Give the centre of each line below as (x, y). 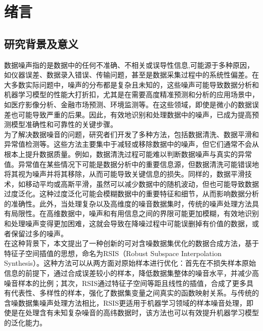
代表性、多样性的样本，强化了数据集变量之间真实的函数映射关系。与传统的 (135, 293)
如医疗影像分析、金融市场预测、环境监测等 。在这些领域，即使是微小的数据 (128, 104)
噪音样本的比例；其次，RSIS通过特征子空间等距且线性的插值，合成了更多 (125, 283)
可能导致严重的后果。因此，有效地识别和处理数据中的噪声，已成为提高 (135, 114)
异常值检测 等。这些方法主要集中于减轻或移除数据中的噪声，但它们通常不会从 (131, 144)
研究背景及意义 (41, 43)
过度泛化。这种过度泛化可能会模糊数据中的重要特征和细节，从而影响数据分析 (131, 194)
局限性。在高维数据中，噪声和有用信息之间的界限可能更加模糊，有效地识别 (135, 213)
